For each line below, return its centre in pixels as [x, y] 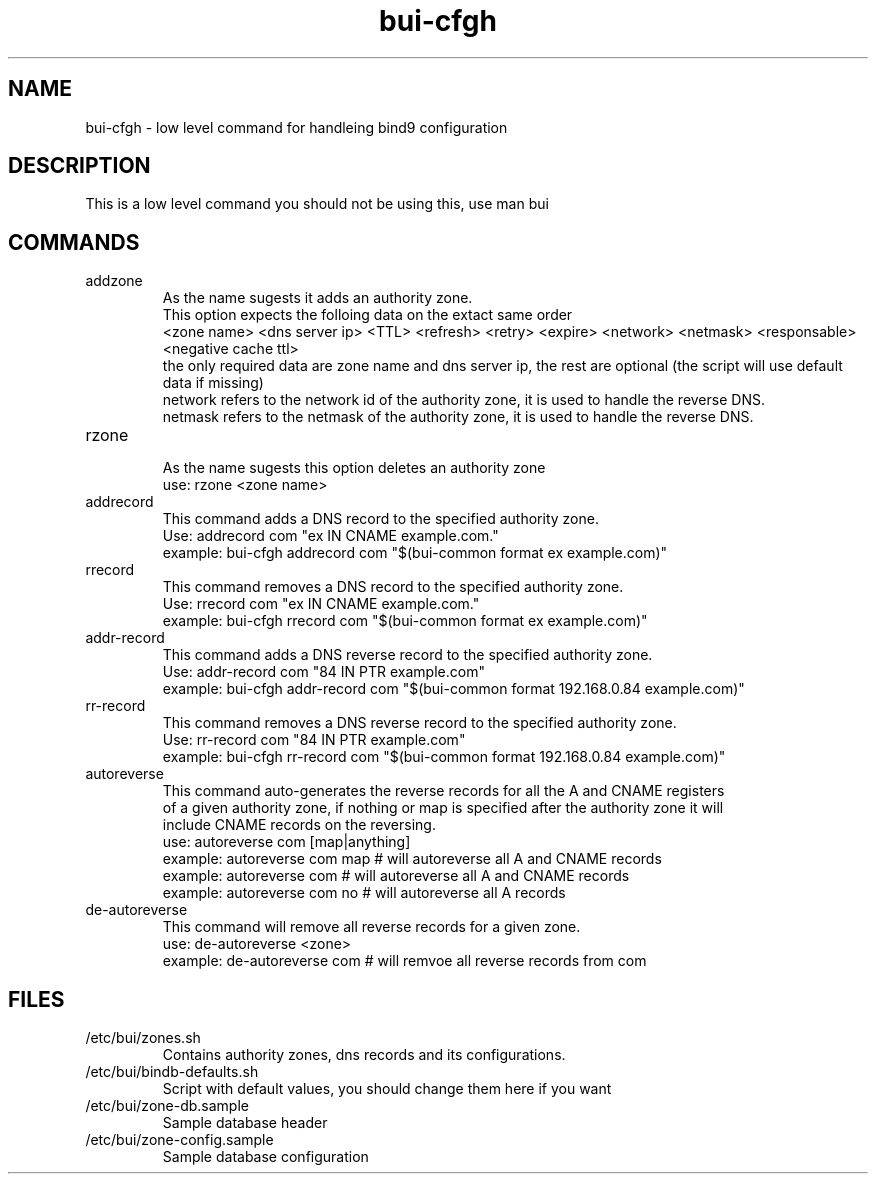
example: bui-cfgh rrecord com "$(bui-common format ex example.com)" [405, 621]
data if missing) [213, 383]
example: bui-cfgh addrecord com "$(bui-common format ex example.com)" [415, 553]
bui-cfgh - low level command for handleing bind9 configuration [296, 127]
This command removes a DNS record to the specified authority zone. [393, 587]
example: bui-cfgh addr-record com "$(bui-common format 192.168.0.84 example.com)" [453, 689]
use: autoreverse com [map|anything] [286, 842]
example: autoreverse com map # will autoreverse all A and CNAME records [412, 859]
